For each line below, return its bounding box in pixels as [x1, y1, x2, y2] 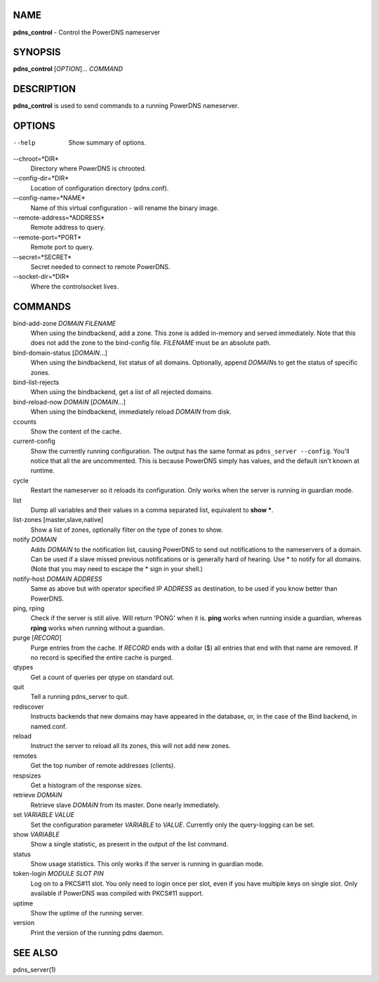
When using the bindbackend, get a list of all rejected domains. [30, 388, 213, 396]
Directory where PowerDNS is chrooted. [30, 164, 147, 173]
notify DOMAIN [13, 535, 58, 544]
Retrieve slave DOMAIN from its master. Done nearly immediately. [30, 801, 220, 809]
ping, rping [13, 604, 45, 613]
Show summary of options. [68, 138, 147, 147]
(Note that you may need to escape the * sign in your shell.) [30, 565, 204, 573]
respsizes [13, 771, 41, 780]
